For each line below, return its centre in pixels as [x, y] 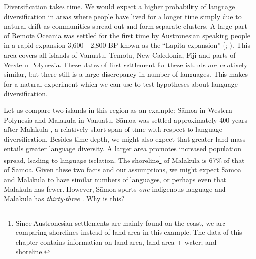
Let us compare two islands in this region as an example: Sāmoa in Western [118, 110]
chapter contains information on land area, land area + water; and [116, 242]
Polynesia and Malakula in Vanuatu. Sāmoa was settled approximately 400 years [126, 119]
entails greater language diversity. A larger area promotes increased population [123, 148]
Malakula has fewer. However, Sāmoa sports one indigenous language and [115, 189]
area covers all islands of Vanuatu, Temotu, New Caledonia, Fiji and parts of [120, 54]
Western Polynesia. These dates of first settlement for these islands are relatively [126, 64]
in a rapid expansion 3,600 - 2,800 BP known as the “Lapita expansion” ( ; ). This [127, 45]
